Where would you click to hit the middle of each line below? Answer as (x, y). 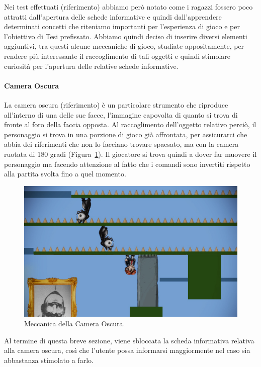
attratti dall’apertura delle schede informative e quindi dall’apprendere (113, 16)
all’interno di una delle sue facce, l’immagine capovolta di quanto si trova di (121, 114)
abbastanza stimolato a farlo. (49, 360)
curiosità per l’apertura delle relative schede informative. (91, 66)
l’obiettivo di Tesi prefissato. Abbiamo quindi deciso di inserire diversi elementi (126, 36)
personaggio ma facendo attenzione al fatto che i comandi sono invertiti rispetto (127, 164)
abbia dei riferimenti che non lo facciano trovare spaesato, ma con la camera (121, 144)
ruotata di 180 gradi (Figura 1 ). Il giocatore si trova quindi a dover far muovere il (130, 154)
